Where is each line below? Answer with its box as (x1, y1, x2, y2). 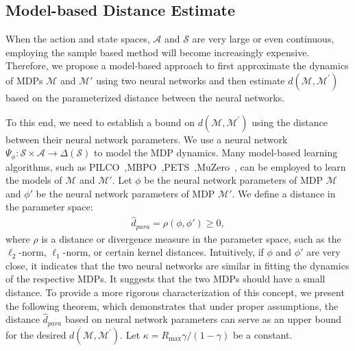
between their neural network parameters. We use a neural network (5, 132, 288, 146)
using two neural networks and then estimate (96, 73, 285, 87)
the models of (5, 173, 62, 187)
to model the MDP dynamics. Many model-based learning (94, 145, 338, 160)
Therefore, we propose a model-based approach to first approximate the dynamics (5, 58, 349, 73)
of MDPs (5, 73, 43, 87)
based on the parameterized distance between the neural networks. (5, 90, 285, 104)
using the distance (252, 114, 328, 129)
